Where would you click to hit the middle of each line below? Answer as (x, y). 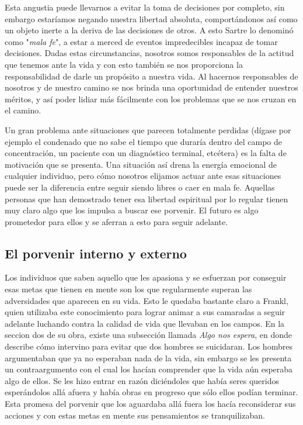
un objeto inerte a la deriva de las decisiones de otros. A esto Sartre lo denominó (149, 30)
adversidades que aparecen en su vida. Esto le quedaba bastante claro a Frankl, (147, 300)
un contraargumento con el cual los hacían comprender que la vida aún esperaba (149, 369)
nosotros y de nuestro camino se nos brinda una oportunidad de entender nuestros (151, 87)
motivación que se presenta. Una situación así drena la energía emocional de (141, 164)
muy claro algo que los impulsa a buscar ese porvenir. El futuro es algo (132, 210)
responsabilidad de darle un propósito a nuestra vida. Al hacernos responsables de (151, 76)
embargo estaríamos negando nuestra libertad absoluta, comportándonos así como (151, 18)
